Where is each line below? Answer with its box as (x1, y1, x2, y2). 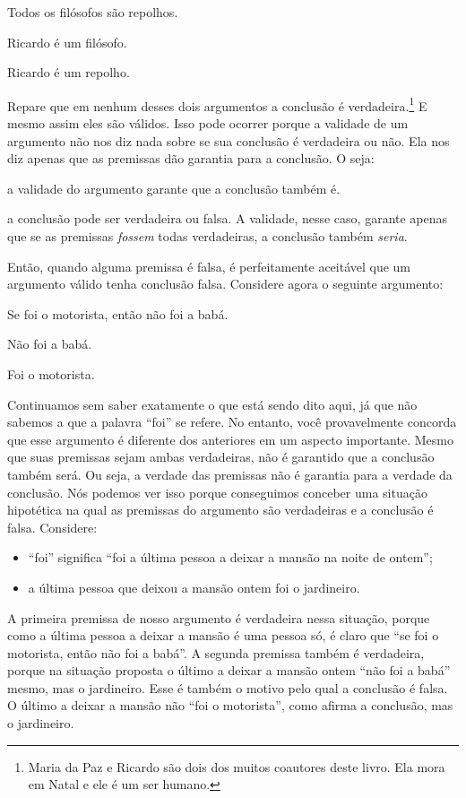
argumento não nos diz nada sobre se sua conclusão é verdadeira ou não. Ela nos (7, 131, 450, 150)
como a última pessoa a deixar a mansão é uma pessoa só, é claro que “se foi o (7, 626, 439, 645)
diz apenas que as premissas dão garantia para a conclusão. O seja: (7, 149, 375, 168)
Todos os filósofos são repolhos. (7, 3, 178, 21)
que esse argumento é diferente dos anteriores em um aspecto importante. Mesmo (7, 429, 453, 448)
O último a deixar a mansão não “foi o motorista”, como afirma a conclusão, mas (7, 696, 453, 715)
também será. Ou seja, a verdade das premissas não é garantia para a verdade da (7, 464, 453, 483)
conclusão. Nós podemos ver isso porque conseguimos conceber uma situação (7, 482, 427, 501)
